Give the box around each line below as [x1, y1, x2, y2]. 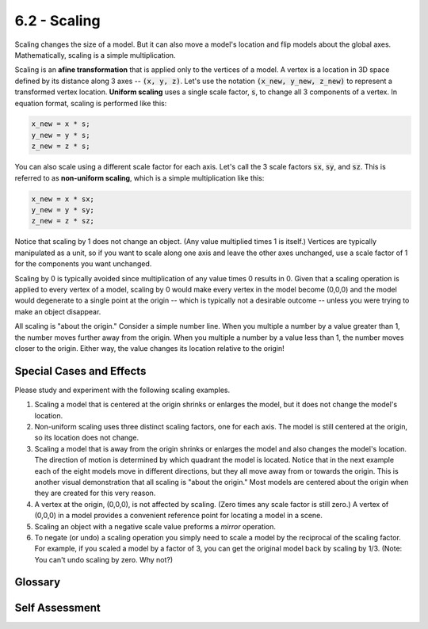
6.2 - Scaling [14, 12, 101, 29]
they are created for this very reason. [34, 488, 156, 498]
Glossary [14, 575, 61, 589]
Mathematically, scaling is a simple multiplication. [14, 50, 176, 59]
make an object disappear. [14, 307, 101, 316]
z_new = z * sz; [31, 216, 95, 226]
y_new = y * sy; [31, 206, 95, 215]
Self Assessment [14, 600, 101, 614]
